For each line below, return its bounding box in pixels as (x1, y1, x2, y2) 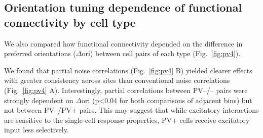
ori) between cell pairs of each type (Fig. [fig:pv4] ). (82, 48, 241, 59)
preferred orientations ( (4, 48, 76, 59)
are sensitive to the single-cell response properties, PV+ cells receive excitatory (4, 114, 250, 125)
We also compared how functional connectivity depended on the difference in (4, 38, 243, 49)
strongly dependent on (4, 95, 73, 105)
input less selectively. (4, 124, 69, 135)
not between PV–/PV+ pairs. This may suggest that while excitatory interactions (4, 105, 259, 115)
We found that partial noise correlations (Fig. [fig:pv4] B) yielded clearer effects (4, 65, 252, 75)
